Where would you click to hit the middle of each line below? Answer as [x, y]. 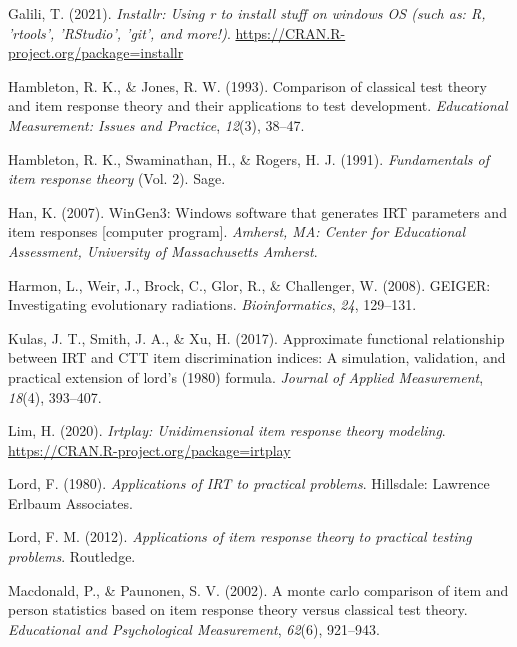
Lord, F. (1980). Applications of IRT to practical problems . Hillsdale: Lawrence [249, 483]
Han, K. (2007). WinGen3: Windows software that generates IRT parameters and [257, 211]
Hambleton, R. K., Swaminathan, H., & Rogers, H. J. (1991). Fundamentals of [248, 158]
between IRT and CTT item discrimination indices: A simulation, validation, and [257, 357]
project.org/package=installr [96, 52]
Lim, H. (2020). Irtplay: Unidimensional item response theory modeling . [227, 430]
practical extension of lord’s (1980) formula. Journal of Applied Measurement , [246, 376]
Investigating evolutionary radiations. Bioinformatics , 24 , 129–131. [212, 304]
